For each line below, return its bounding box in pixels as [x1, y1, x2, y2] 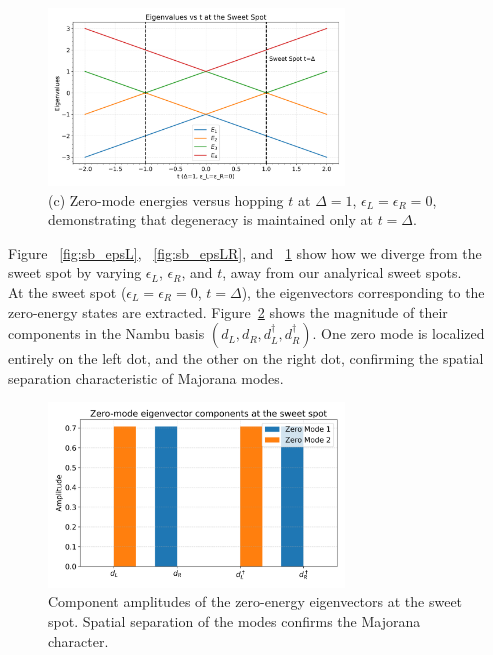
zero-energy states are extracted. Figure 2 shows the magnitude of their [8, 301, 448, 322]
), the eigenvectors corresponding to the [241, 281, 485, 302]
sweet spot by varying [8, 262, 142, 283]
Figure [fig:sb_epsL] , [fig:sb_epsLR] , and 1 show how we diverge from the [8, 242, 482, 263]
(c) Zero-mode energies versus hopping [48, 189, 284, 210]
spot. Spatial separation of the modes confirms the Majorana [48, 610, 421, 631]
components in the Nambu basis [8, 323, 205, 344]
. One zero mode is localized [312, 323, 485, 344]
